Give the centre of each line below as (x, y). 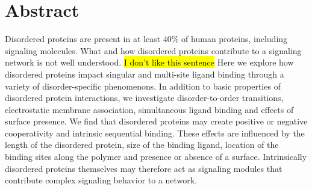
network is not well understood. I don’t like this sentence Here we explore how (149, 62)
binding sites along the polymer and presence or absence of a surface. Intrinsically (156, 157)
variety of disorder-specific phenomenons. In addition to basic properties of (143, 86)
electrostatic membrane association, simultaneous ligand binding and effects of (149, 109)
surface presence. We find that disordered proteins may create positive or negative (156, 121)
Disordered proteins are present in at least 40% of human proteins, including (146, 39)
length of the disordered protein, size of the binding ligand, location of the (142, 145)
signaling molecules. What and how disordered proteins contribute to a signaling (153, 50)
